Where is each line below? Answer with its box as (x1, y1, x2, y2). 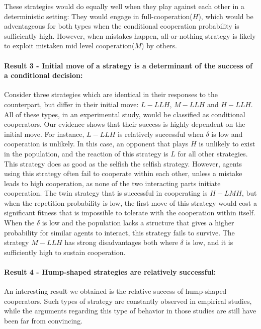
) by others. (141, 40, 178, 51)
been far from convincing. (4, 315, 83, 326)
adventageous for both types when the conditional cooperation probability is (4, 21, 239, 31)
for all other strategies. (178, 148, 248, 158)
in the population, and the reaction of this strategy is (4, 148, 168, 158)
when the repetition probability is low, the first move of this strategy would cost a (4, 197, 257, 208)
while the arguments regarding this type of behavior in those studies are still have (4, 305, 256, 316)
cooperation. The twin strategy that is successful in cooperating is (4, 188, 208, 198)
